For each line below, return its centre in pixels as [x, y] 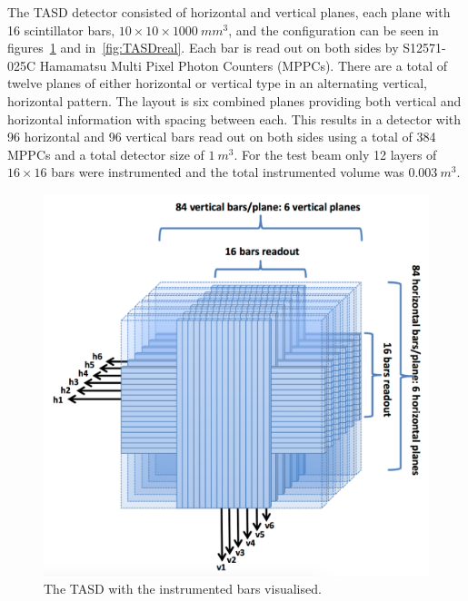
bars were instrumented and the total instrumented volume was [228, 172]
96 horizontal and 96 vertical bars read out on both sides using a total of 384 [222, 137]
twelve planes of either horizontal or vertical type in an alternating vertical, [217, 83]
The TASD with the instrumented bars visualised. [183, 589]
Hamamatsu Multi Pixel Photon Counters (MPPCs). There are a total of [244, 65]
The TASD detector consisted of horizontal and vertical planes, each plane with [229, 12]
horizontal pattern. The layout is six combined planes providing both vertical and [234, 100]
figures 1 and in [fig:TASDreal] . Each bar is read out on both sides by [203, 48]
